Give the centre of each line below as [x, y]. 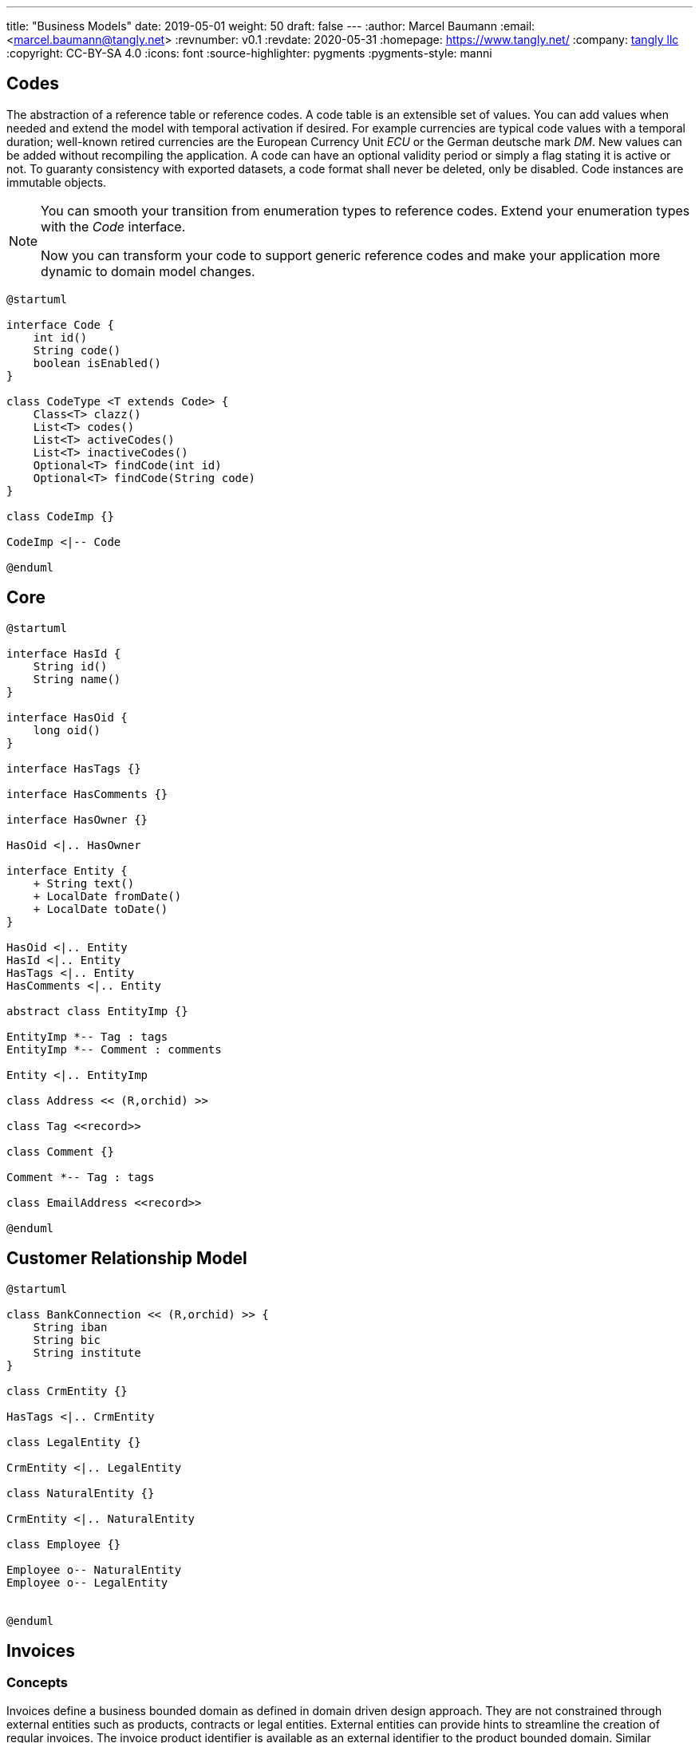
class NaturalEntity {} [81, 1493]
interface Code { [60, 324]
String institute [87, 1352]
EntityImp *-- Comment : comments [114, 1049]
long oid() [67, 730]
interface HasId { [64, 653]
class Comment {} [60, 1151]
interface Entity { [67, 870]
